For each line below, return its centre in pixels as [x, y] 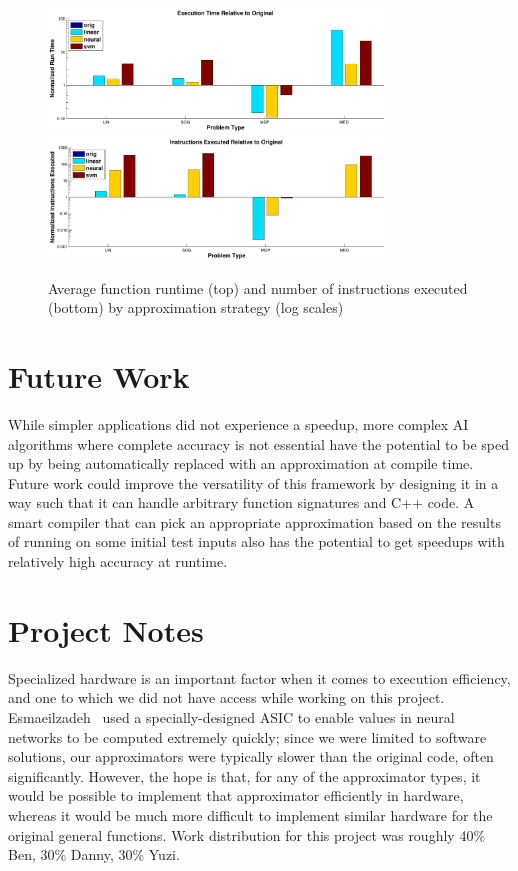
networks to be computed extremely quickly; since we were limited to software [247, 736]
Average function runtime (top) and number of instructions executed [258, 287]
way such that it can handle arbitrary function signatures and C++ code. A [241, 502]
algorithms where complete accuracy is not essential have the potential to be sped [258, 443]
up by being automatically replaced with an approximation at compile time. [241, 463]
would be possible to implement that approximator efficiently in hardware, [236, 795]
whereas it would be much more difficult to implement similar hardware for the [250, 814]
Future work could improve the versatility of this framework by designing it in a [253, 482]
